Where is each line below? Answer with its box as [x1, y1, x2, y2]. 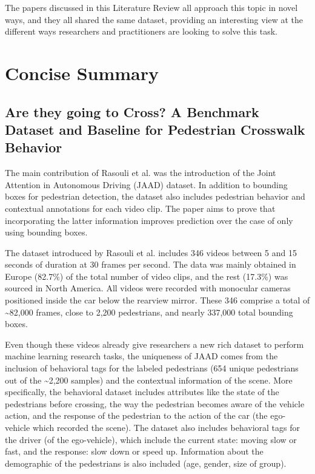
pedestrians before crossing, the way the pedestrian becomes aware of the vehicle [5, 397, 305, 410]
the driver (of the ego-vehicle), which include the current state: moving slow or [5, 433, 297, 445]
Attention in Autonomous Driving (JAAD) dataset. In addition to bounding [5, 178, 288, 191]
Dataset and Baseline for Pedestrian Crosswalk [5, 120, 305, 138]
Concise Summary [5, 60, 159, 85]
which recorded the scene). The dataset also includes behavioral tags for [32, 421, 300, 434]
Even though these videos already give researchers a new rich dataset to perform [5, 337, 304, 350]
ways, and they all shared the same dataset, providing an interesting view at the [5, 13, 303, 25]
